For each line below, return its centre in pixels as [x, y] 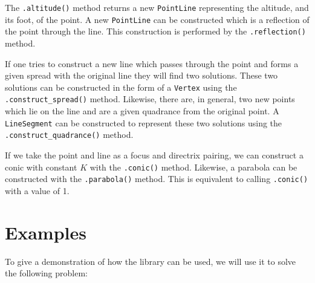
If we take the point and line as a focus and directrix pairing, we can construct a [154, 155]
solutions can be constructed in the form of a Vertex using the [121, 87]
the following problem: [46, 273]
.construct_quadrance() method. [69, 135]
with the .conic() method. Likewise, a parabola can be [193, 167]
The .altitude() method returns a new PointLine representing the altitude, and [157, 7]
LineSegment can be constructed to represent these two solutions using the [144, 122]
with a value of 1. [37, 190]
